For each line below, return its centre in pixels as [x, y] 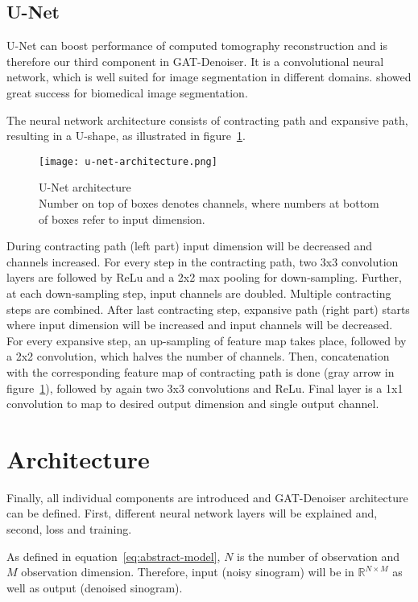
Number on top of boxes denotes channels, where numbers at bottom [209, 203]
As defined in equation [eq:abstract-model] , [114, 556]
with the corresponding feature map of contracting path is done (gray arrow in [201, 371]
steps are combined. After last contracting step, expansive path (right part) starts [208, 309]
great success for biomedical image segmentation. [127, 92]
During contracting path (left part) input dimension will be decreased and [190, 246]
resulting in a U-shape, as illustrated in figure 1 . [126, 136]
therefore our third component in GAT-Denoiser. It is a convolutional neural [195, 61]
